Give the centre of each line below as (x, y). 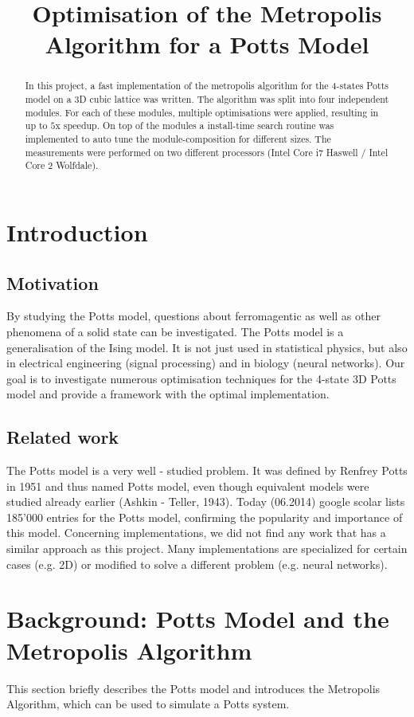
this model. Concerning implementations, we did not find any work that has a (196, 533)
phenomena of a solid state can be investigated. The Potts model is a (175, 331)
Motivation (53, 282)
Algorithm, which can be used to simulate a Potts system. (148, 704)
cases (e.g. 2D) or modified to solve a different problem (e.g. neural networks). (197, 564)
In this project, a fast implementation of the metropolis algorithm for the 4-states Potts (207, 86)
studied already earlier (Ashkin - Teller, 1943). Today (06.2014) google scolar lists (206, 502)
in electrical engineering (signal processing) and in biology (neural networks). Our (206, 363)
